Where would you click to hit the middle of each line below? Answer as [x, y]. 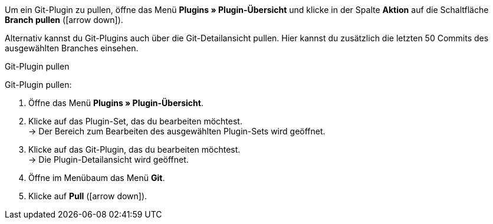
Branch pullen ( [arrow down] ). [64, 20]
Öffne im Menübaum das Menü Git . [97, 178]
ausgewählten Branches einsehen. [72, 48]
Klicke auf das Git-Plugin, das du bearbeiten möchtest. [134, 149]
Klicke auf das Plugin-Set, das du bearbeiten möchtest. [135, 121]
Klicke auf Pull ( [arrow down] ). [88, 196]
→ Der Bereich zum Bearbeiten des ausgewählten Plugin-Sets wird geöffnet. [177, 131]
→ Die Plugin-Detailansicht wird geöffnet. [109, 159]
